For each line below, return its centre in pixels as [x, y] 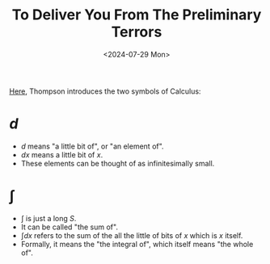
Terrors [137, 32]
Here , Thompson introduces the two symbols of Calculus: [105, 91]
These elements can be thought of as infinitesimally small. [118, 163]
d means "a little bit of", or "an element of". [92, 146]
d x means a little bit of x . [62, 154]
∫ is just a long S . [49, 218]
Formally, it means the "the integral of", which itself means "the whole [137, 244]
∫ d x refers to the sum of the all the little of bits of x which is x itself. [132, 235]
